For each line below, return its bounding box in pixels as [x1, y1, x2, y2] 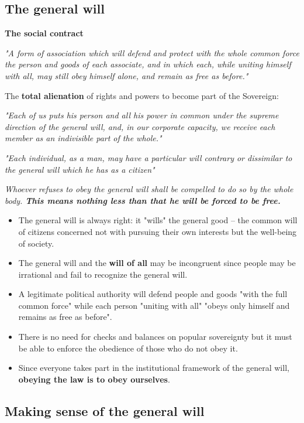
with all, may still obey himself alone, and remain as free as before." [5, 69, 248, 81]
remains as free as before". [18, 311, 112, 323]
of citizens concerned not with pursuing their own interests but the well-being [18, 225, 297, 237]
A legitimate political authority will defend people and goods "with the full [18, 288, 288, 300]
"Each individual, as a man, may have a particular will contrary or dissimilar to [5, 151, 292, 163]
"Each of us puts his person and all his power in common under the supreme [5, 109, 279, 121]
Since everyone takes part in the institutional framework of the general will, [18, 361, 289, 374]
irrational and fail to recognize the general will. [18, 268, 188, 280]
